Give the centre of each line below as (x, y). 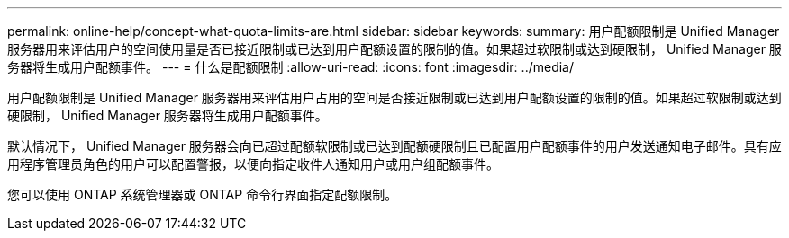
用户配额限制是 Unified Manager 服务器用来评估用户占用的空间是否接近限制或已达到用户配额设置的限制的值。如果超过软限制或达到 (394, 97)
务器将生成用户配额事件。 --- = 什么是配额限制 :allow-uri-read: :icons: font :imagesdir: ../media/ (291, 67)
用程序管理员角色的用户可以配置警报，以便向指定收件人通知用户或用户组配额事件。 (253, 164)
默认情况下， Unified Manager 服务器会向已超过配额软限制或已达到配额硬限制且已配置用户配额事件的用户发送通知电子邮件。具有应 (394, 146)
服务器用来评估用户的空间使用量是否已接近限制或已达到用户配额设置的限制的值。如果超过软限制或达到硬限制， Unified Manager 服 (394, 49)
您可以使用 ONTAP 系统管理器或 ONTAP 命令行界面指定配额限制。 (203, 194)
